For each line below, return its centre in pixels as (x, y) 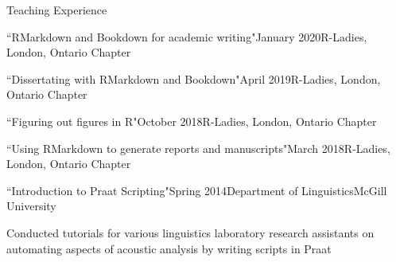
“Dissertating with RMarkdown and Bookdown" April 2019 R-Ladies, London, (194, 78)
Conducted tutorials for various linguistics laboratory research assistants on (190, 232)
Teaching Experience (57, 10)
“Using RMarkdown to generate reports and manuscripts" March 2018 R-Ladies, (198, 148)
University (31, 206)
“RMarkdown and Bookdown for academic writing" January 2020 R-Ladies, (187, 36)
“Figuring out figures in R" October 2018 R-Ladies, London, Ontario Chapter (192, 121)
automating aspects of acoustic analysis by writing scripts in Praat (169, 248)
